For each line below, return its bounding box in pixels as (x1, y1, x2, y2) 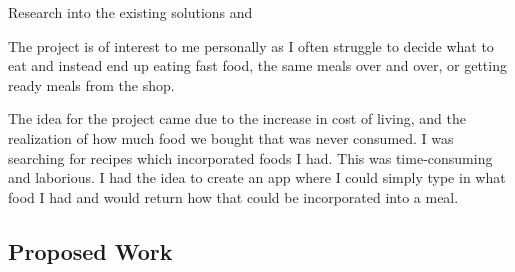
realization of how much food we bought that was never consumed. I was (8, 127, 454, 148)
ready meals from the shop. (8, 74, 175, 95)
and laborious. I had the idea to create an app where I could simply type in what (8, 167, 506, 188)
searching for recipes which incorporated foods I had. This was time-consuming (8, 147, 493, 168)
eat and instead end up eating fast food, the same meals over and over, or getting (8, 55, 507, 76)
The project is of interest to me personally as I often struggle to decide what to (8, 35, 494, 56)
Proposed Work (8, 235, 173, 266)
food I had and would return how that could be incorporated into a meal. (8, 186, 459, 207)
